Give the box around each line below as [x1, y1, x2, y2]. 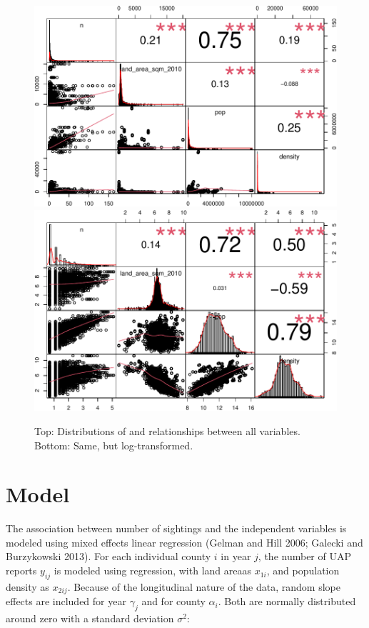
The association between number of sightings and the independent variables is [6, 521, 347, 536]
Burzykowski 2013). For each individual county [6, 549, 211, 564]
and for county [141, 594, 206, 609]
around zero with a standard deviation [6, 611, 174, 626]
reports [6, 563, 37, 578]
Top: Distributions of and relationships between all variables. [34, 423, 300, 438]
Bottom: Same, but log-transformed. [34, 437, 193, 452]
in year [221, 549, 251, 564]
